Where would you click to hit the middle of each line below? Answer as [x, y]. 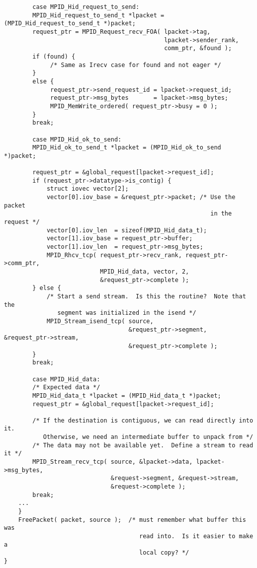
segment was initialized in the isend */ [127, 313]
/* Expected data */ [66, 388]
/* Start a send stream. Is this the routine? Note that [146, 296]
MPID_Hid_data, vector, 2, [145, 272]
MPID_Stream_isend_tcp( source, [100, 321]
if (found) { [54, 56]
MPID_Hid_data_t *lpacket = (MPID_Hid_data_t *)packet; [127, 395]
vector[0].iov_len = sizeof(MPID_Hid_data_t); [127, 230]
